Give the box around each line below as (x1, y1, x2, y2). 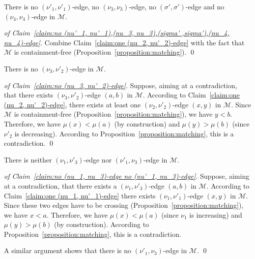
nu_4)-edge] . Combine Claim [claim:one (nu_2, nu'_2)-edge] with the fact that (4, 37, 245, 47)
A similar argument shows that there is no (4, 245, 132, 256)
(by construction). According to (54, 219, 149, 229)
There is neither (4, 154, 52, 164)
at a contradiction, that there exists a (4, 180, 117, 191)
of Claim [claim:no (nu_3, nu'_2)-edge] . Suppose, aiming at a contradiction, (4, 80, 237, 90)
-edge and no (185, 1, 225, 11)
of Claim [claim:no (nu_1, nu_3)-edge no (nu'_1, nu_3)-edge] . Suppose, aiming (4, 171, 250, 181)
